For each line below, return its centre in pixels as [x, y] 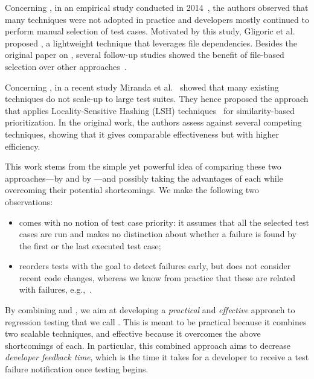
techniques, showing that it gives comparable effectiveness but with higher [142, 134]
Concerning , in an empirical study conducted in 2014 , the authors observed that [157, 7]
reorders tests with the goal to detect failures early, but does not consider [155, 266]
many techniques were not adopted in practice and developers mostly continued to [157, 19]
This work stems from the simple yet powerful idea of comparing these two [143, 166]
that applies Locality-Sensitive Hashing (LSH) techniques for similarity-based [150, 110]
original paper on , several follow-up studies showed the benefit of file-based [145, 55]
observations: [29, 201]
